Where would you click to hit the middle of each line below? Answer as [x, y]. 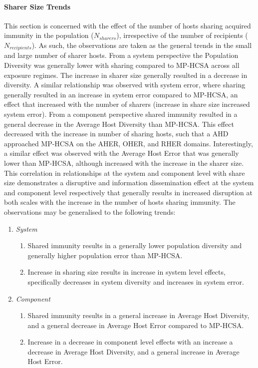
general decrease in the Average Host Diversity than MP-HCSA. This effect [119, 124]
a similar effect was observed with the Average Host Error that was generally [122, 153]
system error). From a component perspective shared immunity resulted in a [121, 114]
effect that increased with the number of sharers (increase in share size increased [127, 104]
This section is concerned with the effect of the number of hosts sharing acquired [128, 25]
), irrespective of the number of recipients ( [182, 35]
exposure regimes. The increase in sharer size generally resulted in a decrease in [126, 75]
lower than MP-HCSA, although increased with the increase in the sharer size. [124, 163]
